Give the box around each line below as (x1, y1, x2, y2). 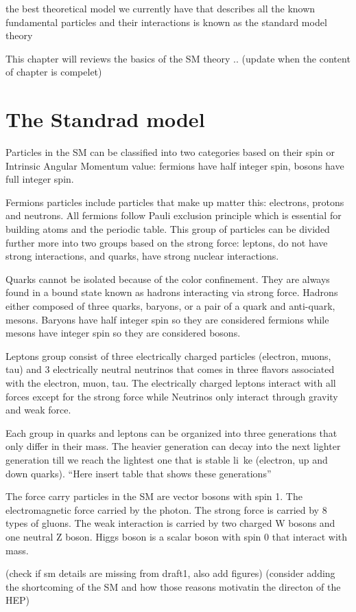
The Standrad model (5, 105, 205, 133)
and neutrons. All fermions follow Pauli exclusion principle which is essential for (5, 208, 342, 223)
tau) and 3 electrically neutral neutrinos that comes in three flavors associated (5, 362, 335, 376)
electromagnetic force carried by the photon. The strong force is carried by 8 (5, 502, 327, 517)
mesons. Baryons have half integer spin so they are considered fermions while (5, 312, 329, 326)
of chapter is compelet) (5, 65, 102, 79)
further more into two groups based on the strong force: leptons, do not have (5, 235, 328, 249)
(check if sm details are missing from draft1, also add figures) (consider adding (5, 566, 335, 580)
